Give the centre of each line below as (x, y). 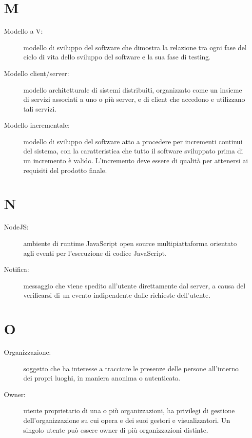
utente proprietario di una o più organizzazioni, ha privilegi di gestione (129, 410)
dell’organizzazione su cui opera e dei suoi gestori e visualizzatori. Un (127, 420)
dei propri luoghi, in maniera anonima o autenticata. (102, 378)
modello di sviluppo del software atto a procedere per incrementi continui (133, 141)
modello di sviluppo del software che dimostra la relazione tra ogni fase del (135, 47)
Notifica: (17, 269)
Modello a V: (23, 31)
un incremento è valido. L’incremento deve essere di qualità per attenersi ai (136, 161)
